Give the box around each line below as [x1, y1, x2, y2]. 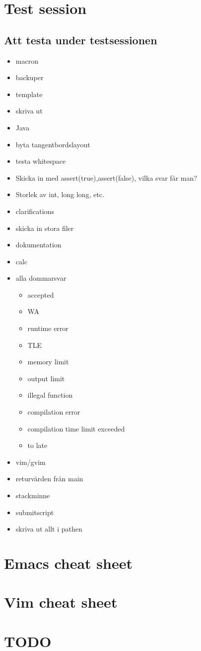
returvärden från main [15, 473, 83, 484]
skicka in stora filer [15, 222, 74, 233]
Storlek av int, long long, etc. [15, 189, 104, 200]
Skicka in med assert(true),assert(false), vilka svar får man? [15, 172, 197, 183]
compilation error [27, 407, 80, 417]
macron [15, 55, 38, 66]
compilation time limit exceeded [27, 423, 125, 434]
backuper [15, 72, 44, 83]
